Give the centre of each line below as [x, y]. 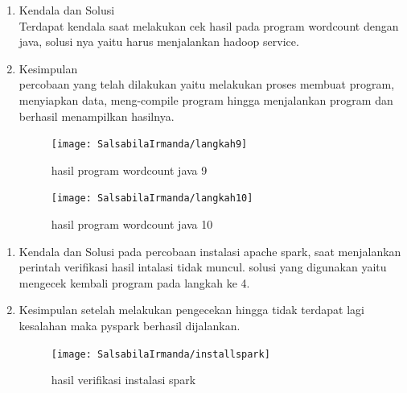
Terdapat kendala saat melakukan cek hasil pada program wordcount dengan [209, 25]
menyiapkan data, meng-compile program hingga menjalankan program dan [206, 99]
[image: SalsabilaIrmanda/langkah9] [149, 145]
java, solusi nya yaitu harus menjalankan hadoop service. [159, 41]
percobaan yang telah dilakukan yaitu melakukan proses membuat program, [207, 84]
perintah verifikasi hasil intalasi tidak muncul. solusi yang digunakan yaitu [203, 267]
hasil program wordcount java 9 [129, 170]
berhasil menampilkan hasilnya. [97, 116]
